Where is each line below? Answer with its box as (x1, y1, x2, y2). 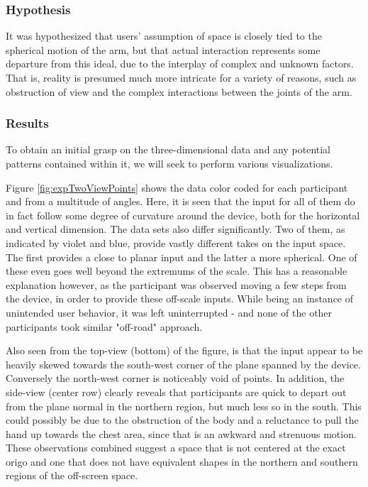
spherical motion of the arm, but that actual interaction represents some (6, 42, 320, 57)
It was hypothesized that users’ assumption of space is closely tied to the (6, 28, 322, 43)
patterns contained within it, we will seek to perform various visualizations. (6, 156, 333, 170)
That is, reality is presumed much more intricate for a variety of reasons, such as (6, 70, 357, 84)
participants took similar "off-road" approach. (6, 319, 203, 334)
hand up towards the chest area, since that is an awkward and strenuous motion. (6, 426, 357, 441)
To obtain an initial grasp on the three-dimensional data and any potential (6, 142, 331, 157)
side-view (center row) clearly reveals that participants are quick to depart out (6, 384, 347, 399)
